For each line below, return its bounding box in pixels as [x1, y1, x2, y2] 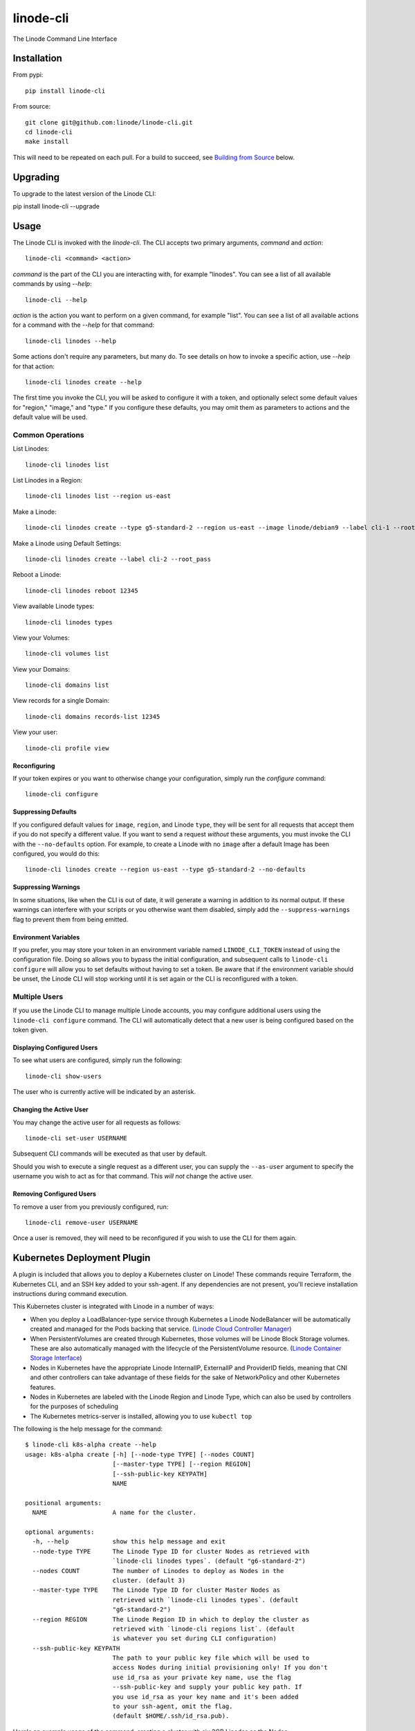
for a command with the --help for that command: [12, 321, 155, 329]
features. [30, 1383, 56, 1391]
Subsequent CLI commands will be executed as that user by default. [12, 1149, 207, 1158]
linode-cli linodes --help [25, 337, 117, 345]
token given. [12, 1025, 48, 1034]
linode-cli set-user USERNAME [25, 1134, 128, 1142]
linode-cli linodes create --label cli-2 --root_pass [25, 555, 211, 563]
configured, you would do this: [12, 849, 100, 858]
